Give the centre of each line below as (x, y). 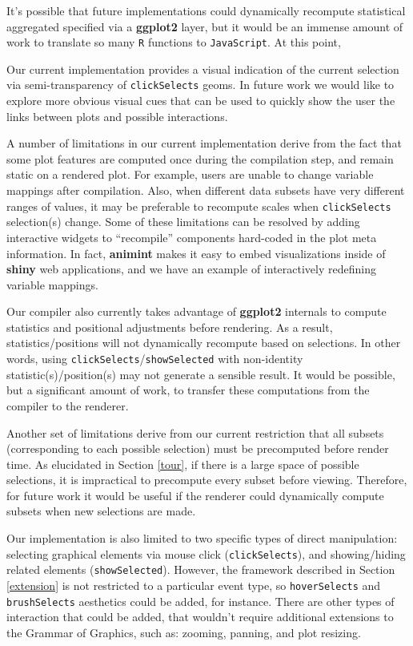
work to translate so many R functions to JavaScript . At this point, (174, 42)
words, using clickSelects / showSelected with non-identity (155, 359)
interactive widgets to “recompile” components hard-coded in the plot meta (192, 237)
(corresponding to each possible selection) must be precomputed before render (198, 448)
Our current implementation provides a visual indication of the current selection (203, 69)
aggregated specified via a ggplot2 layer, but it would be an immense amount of (205, 26)
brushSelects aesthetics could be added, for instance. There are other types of (200, 601)
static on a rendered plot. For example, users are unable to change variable (190, 174)
